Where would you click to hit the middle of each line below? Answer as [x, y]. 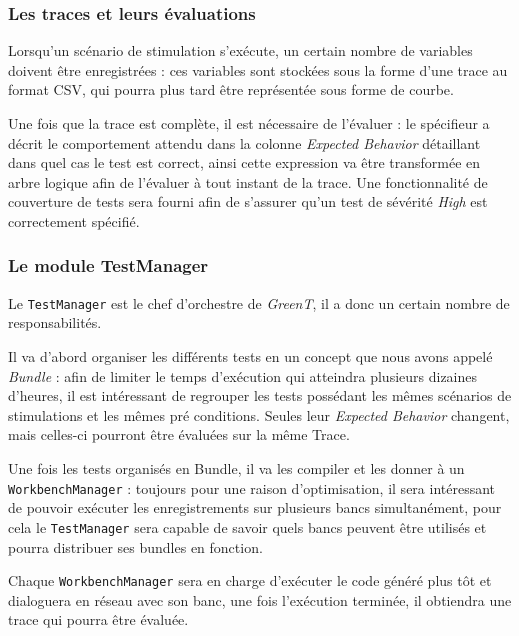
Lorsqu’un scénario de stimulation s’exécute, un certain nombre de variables [240, 50]
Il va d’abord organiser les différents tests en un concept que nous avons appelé [250, 356]
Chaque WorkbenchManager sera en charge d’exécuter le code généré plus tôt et [250, 580]
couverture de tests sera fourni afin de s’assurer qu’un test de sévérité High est [248, 201]
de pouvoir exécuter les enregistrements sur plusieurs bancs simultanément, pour [255, 507]
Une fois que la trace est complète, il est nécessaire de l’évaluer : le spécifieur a [249, 123]
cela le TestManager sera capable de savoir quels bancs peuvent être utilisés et [247, 526]
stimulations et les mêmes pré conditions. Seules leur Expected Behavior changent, [259, 414]
